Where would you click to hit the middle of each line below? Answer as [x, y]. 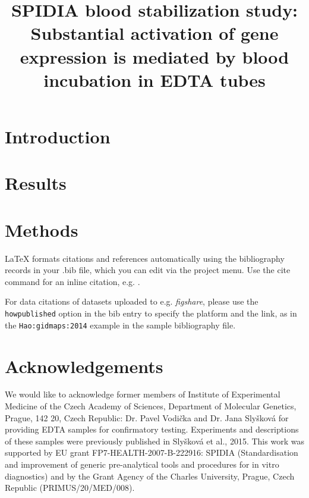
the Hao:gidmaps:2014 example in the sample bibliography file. [120, 325]
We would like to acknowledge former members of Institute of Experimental [143, 394]
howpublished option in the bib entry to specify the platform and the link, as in [151, 313]
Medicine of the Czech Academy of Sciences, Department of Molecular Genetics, [151, 406]
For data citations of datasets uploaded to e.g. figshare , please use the [132, 301]
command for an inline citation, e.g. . [72, 281]
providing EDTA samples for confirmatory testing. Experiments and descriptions [152, 429]
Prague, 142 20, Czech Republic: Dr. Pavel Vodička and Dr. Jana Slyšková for [147, 417]
